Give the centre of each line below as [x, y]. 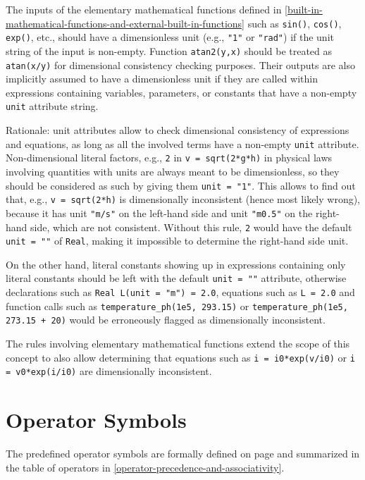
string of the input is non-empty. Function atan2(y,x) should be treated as [169, 50]
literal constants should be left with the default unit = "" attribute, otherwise [176, 278]
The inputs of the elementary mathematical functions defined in [144, 9]
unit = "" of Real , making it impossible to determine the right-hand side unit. [177, 241]
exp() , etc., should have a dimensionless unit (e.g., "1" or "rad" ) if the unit [170, 37]
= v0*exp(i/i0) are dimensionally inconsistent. [109, 371]
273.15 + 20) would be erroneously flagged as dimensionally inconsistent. [166, 320]
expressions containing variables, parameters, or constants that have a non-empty [181, 92]
